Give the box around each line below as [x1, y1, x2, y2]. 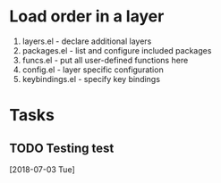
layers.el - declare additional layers [21, 36, 152, 46]
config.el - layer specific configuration [21, 64, 164, 75]
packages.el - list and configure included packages [21, 45, 212, 55]
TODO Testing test [9, 140, 115, 155]
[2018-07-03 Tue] [9, 163, 76, 175]
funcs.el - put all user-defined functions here [21, 54, 189, 65]
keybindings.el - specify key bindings [21, 73, 161, 84]
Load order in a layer [9, 6, 165, 27]
